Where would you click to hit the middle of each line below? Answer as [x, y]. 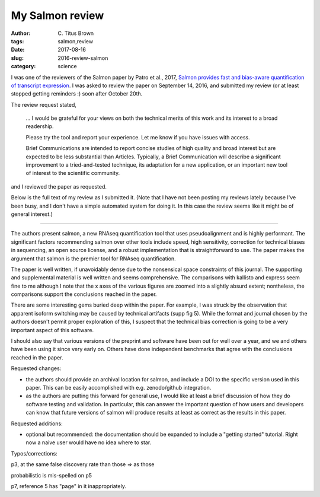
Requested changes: [36, 368]
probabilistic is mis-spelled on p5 [51, 475]
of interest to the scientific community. [73, 173]
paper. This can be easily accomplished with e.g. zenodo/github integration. [119, 388]
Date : [18, 50]
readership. [40, 126]
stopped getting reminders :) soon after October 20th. [77, 94]
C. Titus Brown [76, 33]
